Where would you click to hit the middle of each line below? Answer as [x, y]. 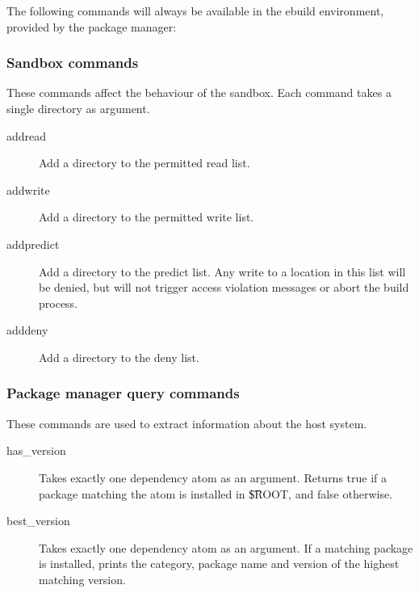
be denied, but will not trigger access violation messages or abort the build [224, 287]
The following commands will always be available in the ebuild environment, [195, 11]
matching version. [82, 579]
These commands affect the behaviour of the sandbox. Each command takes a [199, 93]
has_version [36, 450]
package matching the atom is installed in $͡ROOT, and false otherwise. [216, 493]
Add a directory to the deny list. [119, 357]
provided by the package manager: [92, 26]
